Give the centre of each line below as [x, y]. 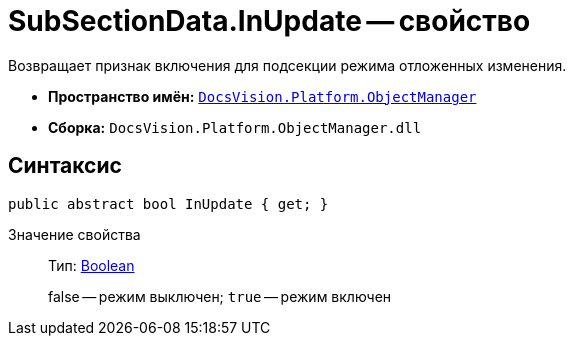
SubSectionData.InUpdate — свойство [269, 21]
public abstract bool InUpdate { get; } [168, 203]
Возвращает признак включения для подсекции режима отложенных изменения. [287, 65]
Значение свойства [74, 234]
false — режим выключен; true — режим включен [220, 296]
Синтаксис [65, 166]
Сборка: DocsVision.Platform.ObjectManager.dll [235, 127]
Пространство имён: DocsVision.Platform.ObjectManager [262, 96]
